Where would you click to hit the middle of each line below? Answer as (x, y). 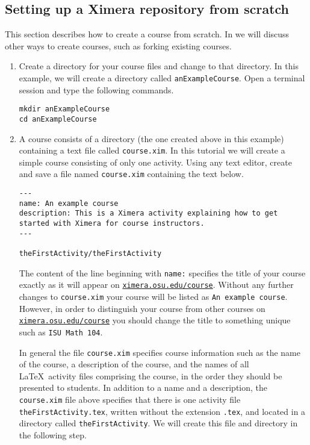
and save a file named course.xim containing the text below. (131, 174)
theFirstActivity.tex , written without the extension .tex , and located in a (162, 411)
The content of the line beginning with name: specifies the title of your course (162, 272)
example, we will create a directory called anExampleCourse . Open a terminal (162, 77)
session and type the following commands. (96, 89)
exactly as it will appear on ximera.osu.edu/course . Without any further (156, 285)
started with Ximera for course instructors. (112, 224)
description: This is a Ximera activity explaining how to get (148, 213)
